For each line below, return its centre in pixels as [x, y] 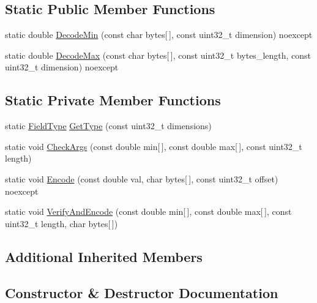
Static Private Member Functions [113, 100]
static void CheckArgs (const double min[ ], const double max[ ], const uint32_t [154, 146]
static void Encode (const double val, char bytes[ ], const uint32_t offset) [142, 178]
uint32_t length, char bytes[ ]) [62, 223]
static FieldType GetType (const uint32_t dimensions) [108, 126]
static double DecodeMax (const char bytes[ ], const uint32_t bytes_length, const [158, 55]
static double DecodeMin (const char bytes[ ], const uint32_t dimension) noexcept [159, 35]
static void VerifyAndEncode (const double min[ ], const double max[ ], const [148, 211]
